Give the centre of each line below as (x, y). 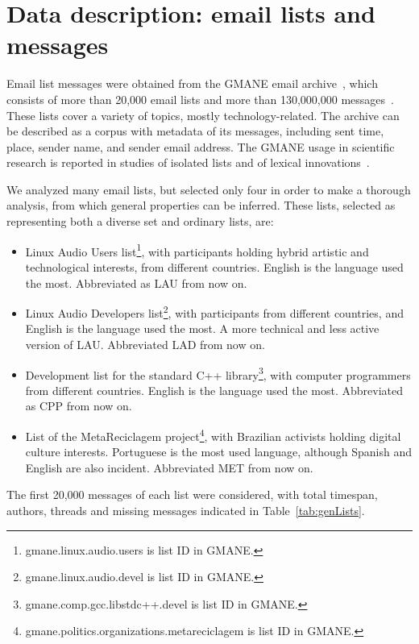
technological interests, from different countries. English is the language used (214, 266)
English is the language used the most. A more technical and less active (202, 328)
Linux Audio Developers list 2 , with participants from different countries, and (214, 312)
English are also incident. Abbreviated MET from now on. (169, 467)
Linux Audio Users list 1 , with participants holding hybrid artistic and (197, 250)
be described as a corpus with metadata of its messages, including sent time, (195, 131)
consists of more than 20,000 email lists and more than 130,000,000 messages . (200, 99)
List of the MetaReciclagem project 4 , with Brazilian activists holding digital (213, 434)
